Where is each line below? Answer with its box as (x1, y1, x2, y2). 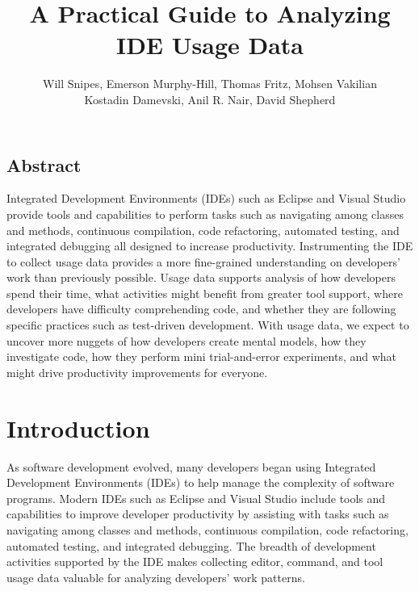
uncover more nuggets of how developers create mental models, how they (6, 332, 367, 349)
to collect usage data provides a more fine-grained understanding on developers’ (6, 253, 400, 270)
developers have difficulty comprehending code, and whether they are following (6, 300, 396, 317)
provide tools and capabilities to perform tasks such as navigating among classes (6, 205, 404, 222)
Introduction (6, 411, 150, 444)
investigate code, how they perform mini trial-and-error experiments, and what (6, 348, 397, 365)
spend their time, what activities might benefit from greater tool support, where (6, 284, 403, 301)
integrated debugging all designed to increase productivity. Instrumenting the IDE (6, 237, 413, 254)
